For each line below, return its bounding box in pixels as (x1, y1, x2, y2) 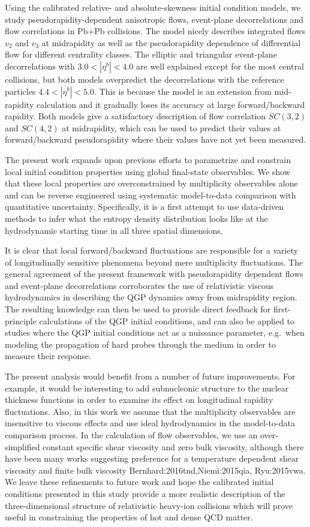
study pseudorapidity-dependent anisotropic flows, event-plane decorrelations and (5, 13, 303, 25)
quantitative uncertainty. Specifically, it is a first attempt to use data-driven (5, 200, 284, 213)
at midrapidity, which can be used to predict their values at (62, 121, 281, 134)
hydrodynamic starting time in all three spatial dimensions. (5, 224, 223, 236)
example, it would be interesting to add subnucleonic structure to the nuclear (5, 381, 289, 394)
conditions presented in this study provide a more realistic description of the (5, 487, 285, 499)
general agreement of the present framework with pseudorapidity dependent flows (5, 267, 303, 280)
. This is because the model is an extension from (94, 85, 272, 97)
